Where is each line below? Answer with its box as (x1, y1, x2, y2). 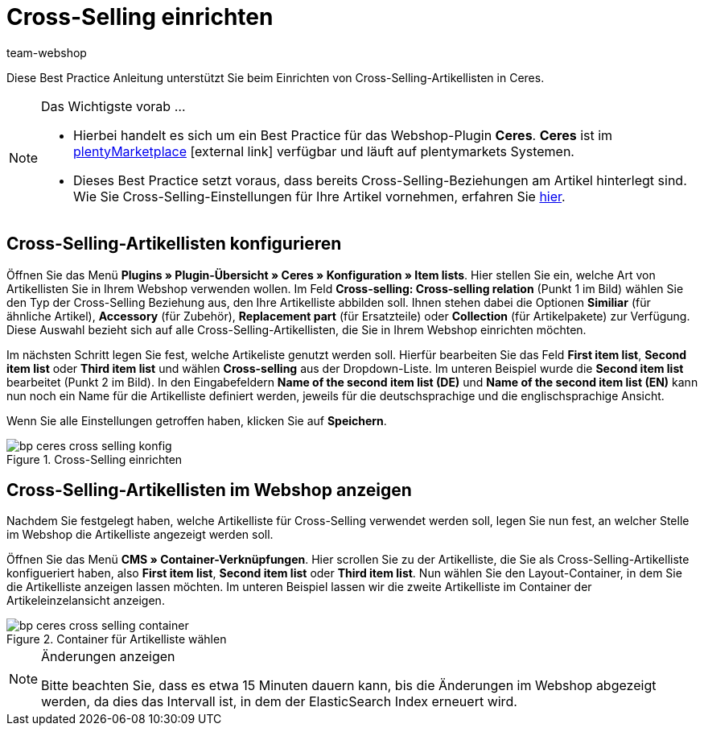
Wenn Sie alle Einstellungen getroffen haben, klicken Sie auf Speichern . (6, 413, 387, 428)
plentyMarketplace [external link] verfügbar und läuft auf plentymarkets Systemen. (73, 143, 574, 159)
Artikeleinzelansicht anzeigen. (6, 593, 165, 608)
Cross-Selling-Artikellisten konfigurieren (6, 234, 342, 254)
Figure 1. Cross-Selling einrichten (6, 452, 183, 466)
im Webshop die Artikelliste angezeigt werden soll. (6, 527, 274, 542)
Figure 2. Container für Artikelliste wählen (6, 632, 227, 647)
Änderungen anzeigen (41, 648, 175, 665)
